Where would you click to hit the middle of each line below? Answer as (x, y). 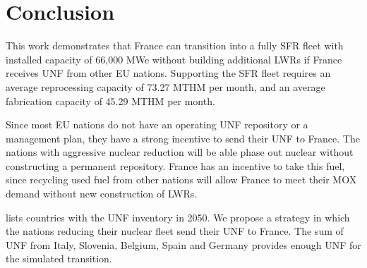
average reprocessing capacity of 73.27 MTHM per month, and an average (166, 86)
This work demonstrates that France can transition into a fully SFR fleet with (175, 45)
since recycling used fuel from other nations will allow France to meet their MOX (181, 179)
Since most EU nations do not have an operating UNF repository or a (157, 124)
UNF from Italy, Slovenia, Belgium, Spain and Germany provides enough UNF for (183, 244)
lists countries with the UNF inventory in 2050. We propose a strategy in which (178, 217)
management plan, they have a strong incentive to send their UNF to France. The (183, 138)
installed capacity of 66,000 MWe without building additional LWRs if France (174, 59)
